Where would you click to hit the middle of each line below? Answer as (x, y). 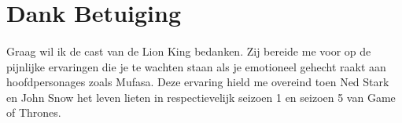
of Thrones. (34, 112)
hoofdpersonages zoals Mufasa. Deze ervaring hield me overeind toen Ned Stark (198, 82)
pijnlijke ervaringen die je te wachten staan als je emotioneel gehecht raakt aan (196, 66)
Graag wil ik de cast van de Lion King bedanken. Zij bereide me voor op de (189, 51)
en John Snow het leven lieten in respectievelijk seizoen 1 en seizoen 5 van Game (201, 97)
